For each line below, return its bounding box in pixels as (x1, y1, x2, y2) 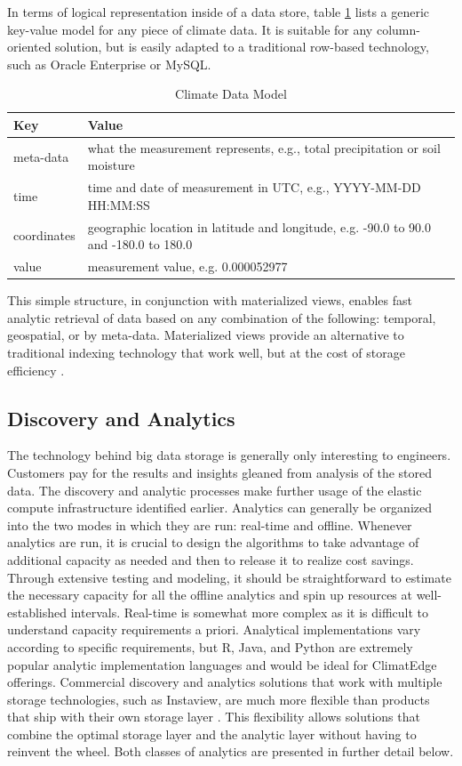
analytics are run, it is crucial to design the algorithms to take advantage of (7, 533, 419, 552)
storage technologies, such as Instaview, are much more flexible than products (7, 689, 430, 708)
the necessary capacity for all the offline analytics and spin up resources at (7, 585, 412, 604)
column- (376, 20, 420, 38)
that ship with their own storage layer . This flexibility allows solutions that (7, 707, 420, 726)
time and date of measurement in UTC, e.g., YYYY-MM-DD (87, 178, 421, 197)
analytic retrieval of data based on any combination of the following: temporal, (7, 308, 436, 327)
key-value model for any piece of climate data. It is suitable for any (7, 20, 373, 38)
